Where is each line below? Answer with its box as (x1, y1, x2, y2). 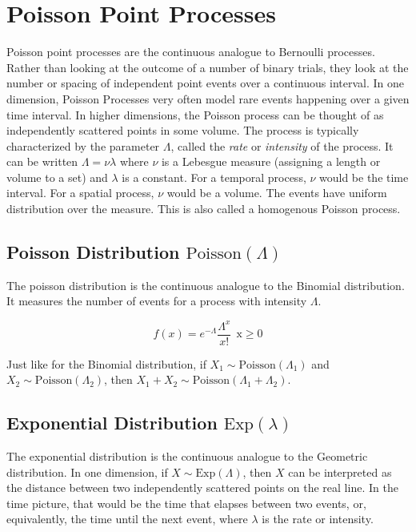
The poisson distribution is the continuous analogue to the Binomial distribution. (6, 276, 405, 293)
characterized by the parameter (6, 137, 160, 154)
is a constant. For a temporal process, (122, 168, 306, 185)
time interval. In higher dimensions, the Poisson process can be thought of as (6, 106, 384, 123)
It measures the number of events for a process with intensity (6, 292, 307, 309)
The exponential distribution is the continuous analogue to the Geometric (6, 448, 368, 464)
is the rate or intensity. (262, 510, 374, 527)
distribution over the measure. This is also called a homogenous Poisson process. (6, 200, 401, 217)
